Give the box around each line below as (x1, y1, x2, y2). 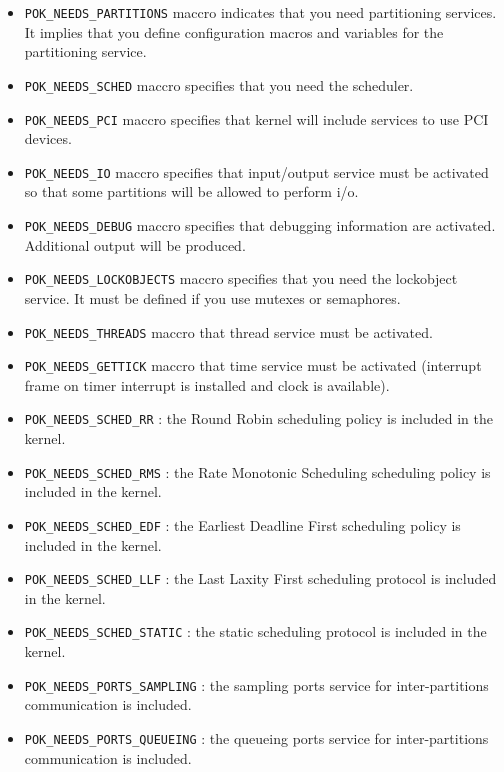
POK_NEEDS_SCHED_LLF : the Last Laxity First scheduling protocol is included (24, 568, 497, 589)
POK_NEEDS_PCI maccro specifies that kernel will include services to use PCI (24, 108, 489, 129)
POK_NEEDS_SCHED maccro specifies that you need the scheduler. (24, 74, 414, 95)
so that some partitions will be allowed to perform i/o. (24, 181, 359, 202)
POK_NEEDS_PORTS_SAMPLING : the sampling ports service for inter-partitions (24, 674, 489, 695)
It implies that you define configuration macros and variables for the (24, 21, 444, 42)
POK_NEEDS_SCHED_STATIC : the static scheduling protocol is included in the (24, 621, 487, 642)
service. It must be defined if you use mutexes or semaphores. (24, 287, 401, 308)
